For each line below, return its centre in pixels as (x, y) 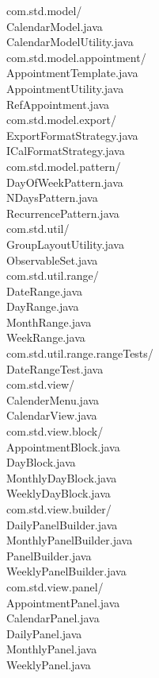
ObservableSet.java (52, 260)
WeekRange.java (46, 337)
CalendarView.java (52, 415)
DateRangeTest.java (55, 368)
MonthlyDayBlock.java (62, 477)
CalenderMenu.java (53, 399)
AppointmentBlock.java (63, 446)
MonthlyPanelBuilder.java (70, 540)
